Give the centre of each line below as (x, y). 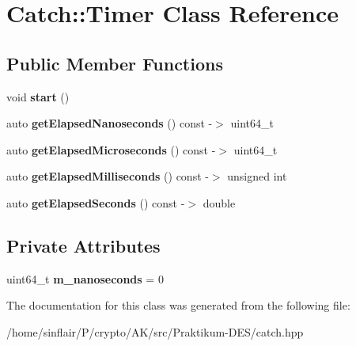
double (219, 202)
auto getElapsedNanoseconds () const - (110, 123)
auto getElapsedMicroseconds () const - (111, 149)
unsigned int (257, 176)
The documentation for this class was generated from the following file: (178, 305)
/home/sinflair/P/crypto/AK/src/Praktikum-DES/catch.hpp (155, 331)
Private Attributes (83, 245)
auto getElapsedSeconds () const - (96, 202)
